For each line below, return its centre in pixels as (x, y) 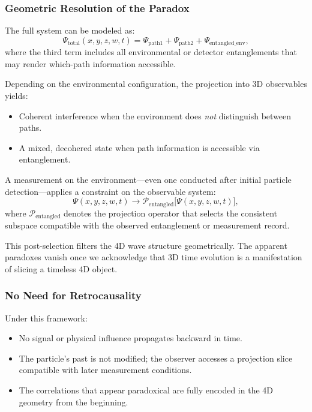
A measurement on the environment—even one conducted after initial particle (148, 180)
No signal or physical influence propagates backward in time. (130, 338)
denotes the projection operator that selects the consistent (170, 213)
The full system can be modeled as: (70, 30)
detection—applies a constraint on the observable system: (110, 191)
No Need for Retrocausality (73, 295)
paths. (30, 127)
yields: (16, 96)
